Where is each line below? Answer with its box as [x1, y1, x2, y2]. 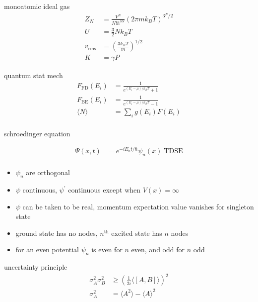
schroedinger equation [4, 128, 70, 138]
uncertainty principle [4, 262, 67, 272]
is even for [91, 244, 123, 255]
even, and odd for [131, 244, 185, 255]
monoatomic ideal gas [4, 1, 70, 11]
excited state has [111, 227, 162, 238]
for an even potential [15, 244, 79, 255]
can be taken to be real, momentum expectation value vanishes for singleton [22, 201, 254, 211]
